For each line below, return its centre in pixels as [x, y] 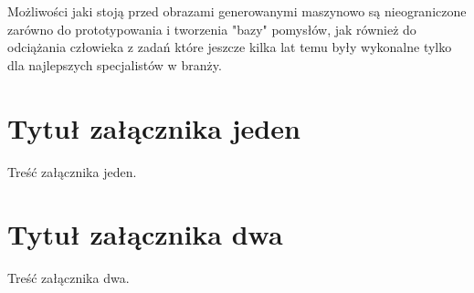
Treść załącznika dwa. [68, 278]
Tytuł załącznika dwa [145, 234]
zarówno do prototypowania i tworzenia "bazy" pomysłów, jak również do [212, 29]
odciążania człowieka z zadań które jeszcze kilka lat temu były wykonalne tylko [230, 47]
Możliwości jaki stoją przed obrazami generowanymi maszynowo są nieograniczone [237, 11]
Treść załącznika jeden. [72, 171]
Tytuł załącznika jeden [154, 127]
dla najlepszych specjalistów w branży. [115, 64]
